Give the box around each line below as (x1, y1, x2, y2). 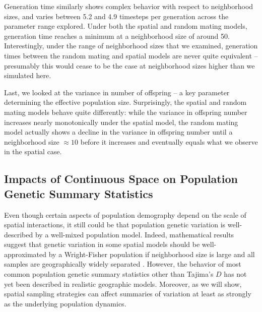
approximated (4, 248, 47, 259)
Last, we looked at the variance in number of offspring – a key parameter (4, 87, 230, 97)
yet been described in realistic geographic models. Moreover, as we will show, (4, 278, 242, 289)
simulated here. (4, 70, 51, 81)
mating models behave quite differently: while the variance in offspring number (4, 106, 247, 117)
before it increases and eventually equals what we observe (80, 136, 258, 147)
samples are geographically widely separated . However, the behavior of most (4, 259, 241, 269)
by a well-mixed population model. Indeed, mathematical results (35, 229, 234, 239)
